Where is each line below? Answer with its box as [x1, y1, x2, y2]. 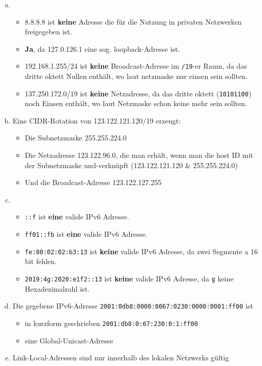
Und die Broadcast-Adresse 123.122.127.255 [25, 177, 162, 188]
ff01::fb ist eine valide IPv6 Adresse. [25, 229, 148, 239]
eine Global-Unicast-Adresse [25, 335, 113, 345]
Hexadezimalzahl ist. [25, 283, 90, 294]
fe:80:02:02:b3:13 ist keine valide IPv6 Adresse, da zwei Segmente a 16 [25, 246, 258, 256]
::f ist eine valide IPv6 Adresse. [25, 211, 129, 222]
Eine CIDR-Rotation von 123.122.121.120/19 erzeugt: [12, 115, 181, 126]
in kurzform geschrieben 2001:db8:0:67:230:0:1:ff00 [25, 317, 198, 328]
